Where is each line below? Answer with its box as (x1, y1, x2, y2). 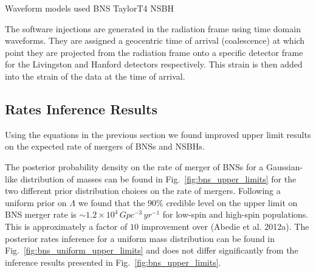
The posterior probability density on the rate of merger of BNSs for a (5, 160, 264, 173)
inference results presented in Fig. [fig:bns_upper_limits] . (5, 255, 221, 268)
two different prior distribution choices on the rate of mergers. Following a (5, 184, 281, 197)
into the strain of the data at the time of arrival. (5, 69, 185, 82)
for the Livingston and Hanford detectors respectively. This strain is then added (5, 58, 303, 71)
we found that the (78, 196, 145, 209)
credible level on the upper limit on (166, 196, 298, 209)
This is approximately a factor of (5, 219, 128, 232)
